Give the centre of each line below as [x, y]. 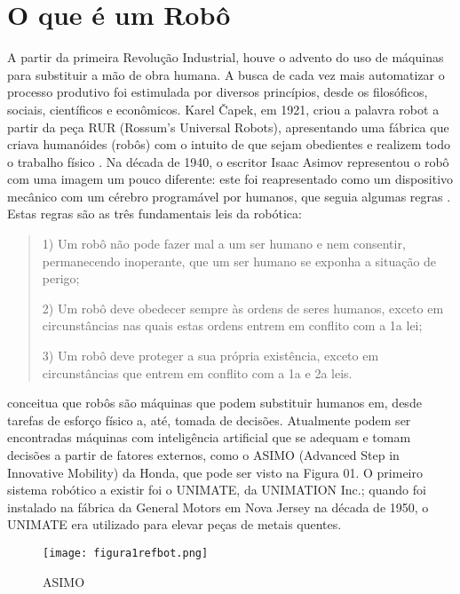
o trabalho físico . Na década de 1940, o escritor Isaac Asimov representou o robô [228, 161]
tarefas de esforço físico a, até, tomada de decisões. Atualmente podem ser [209, 420]
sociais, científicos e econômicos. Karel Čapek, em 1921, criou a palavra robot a [223, 109]
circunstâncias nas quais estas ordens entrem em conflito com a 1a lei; [232, 325]
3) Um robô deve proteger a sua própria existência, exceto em [210, 356]
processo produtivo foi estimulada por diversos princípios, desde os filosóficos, [218, 92]
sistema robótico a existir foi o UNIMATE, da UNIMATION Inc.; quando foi [217, 490]
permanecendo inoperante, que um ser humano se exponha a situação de [239, 261]
